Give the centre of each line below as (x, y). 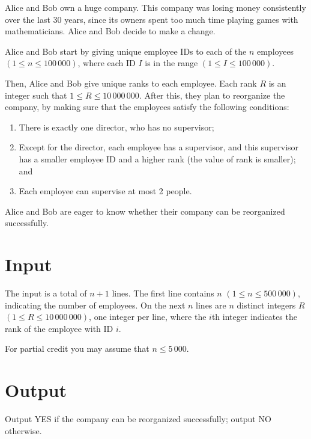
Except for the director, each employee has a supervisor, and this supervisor (159, 147)
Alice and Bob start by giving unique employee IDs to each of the (126, 51)
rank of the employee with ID (59, 328)
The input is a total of (46, 293)
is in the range (171, 63)
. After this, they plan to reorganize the (212, 95)
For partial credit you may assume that (77, 348)
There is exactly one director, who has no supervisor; (116, 127)
